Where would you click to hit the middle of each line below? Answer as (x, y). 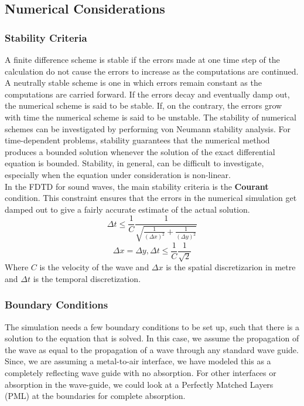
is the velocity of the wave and (94, 267)
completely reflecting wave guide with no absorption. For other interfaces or (141, 373)
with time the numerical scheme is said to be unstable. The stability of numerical (151, 117)
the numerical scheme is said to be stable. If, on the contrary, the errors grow (144, 105)
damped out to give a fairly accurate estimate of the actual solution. (127, 209)
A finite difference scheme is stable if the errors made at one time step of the (142, 59)
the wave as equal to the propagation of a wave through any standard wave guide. (152, 349)
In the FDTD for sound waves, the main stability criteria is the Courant (137, 186)
